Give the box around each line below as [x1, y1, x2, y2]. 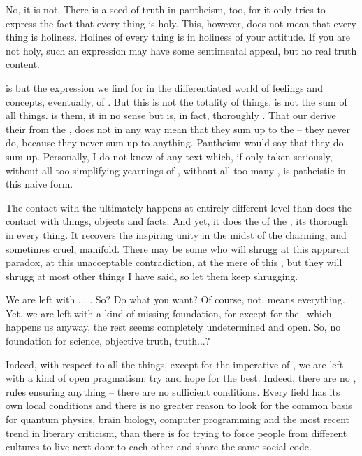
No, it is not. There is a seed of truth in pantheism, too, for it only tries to [6, 2, 326, 16]
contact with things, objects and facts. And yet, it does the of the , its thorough [6, 214, 349, 228]
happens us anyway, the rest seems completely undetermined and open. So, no [6, 319, 341, 334]
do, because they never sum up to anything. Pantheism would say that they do [6, 135, 344, 150]
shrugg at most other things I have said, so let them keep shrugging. [6, 268, 298, 283]
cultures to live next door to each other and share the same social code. [6, 439, 312, 454]
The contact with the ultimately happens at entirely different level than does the [6, 200, 352, 214]
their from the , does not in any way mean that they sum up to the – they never [6, 121, 350, 136]
